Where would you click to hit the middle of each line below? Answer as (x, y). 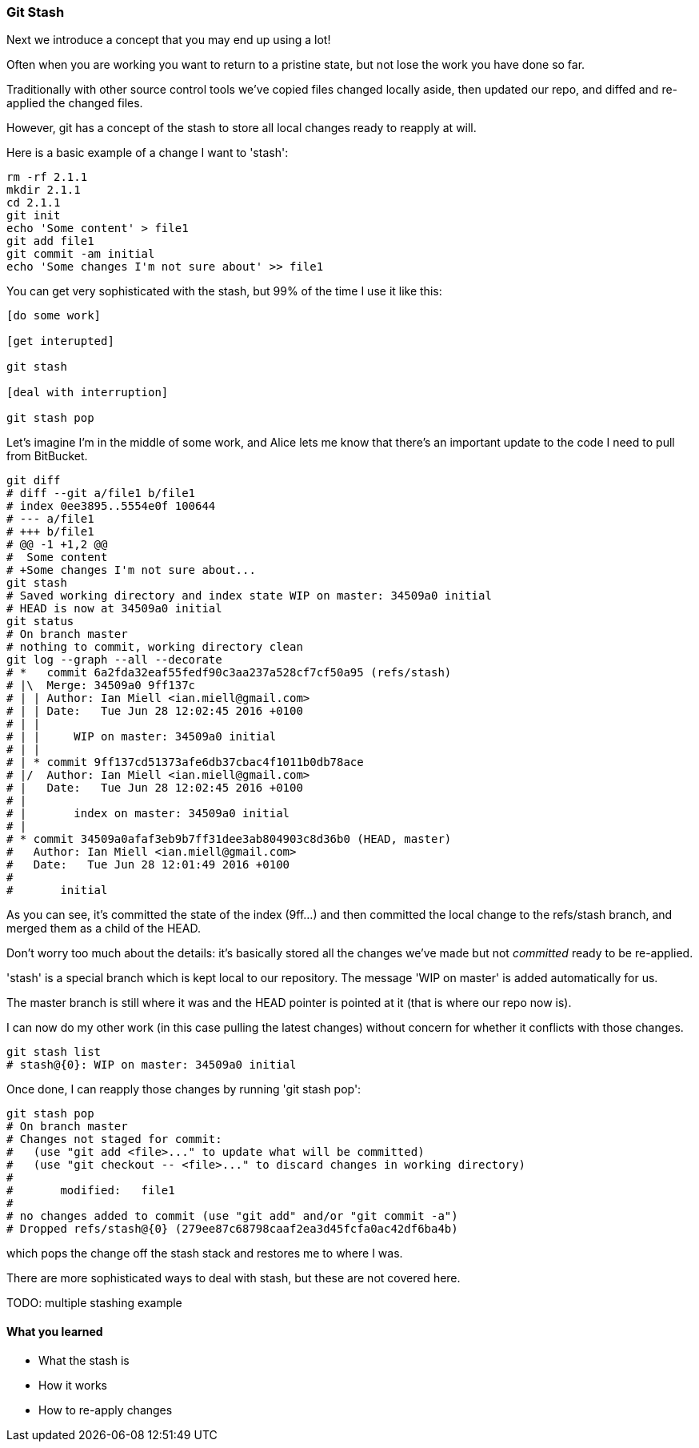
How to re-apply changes (106, 1410)
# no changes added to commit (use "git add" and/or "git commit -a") (232, 1216)
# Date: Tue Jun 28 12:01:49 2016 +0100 (148, 865)
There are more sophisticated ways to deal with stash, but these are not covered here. (234, 1278)
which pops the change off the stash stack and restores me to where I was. (205, 1253)
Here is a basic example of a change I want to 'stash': (148, 153)
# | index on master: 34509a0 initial (148, 814)
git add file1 (50, 241)
